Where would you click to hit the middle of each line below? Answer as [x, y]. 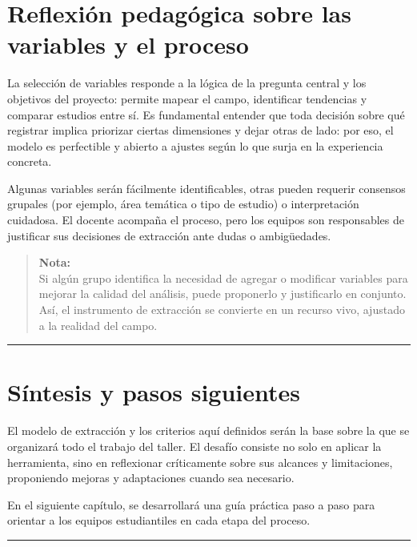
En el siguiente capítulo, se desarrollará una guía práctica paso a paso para [191, 504]
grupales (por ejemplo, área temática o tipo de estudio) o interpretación [183, 204]
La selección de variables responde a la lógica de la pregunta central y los [187, 83]
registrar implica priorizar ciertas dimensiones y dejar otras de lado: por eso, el [200, 130]
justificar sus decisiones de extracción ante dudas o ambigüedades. [169, 235]
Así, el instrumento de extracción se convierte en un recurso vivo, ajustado [222, 310]
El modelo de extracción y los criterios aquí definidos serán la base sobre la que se [208, 430]
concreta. [30, 161]
